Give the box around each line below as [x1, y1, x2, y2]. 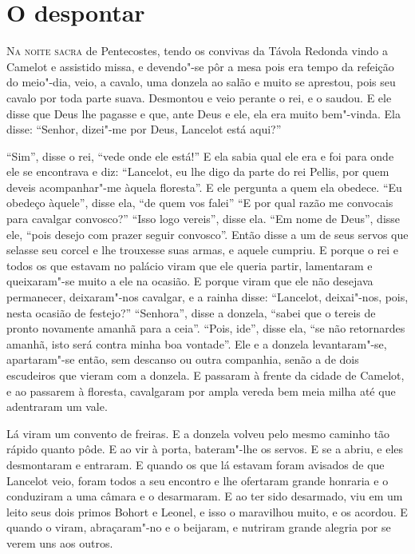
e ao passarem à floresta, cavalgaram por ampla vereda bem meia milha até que [6, 382, 396, 399]
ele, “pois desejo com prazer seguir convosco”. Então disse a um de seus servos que [6, 225, 409, 242]
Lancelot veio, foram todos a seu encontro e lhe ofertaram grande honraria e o [6, 472, 389, 488]
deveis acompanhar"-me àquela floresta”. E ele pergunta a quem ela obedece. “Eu [6, 178, 402, 195]
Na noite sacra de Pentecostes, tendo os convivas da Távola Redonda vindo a [6, 42, 389, 59]
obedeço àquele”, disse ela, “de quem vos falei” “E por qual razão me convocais [6, 194, 393, 211]
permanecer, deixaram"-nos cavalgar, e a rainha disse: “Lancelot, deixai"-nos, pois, [6, 289, 409, 305]
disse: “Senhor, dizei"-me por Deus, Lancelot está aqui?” [6, 121, 282, 138]
